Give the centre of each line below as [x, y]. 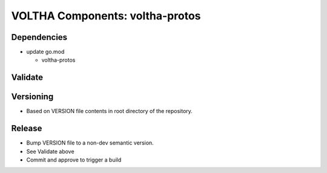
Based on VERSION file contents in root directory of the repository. [110, 111]
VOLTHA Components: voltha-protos [106, 16]
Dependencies [39, 37]
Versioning [32, 97]
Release [27, 129]
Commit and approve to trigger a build [74, 160]
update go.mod [45, 52]
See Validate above [51, 151]
